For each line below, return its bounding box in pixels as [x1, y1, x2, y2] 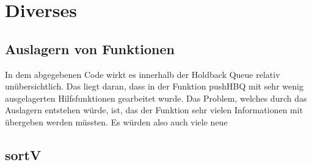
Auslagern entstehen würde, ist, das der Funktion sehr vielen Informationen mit [5, 104, 303, 116]
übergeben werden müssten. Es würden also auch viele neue [5, 115, 228, 128]
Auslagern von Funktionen [5, 39, 175, 58]
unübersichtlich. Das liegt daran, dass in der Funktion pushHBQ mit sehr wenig [5, 80, 303, 93]
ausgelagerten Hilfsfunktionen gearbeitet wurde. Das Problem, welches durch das [5, 91, 307, 104]
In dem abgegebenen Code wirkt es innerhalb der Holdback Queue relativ [5, 68, 280, 80]
